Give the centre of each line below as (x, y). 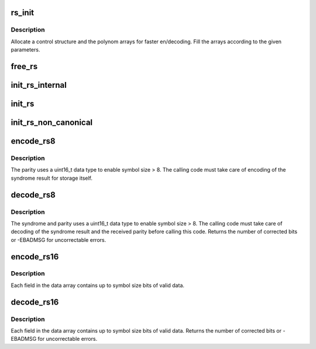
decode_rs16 (35, 302)
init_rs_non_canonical (52, 123)
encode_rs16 (35, 257)
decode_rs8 (33, 195)
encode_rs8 (33, 141)
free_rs (24, 66)
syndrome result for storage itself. (52, 178)
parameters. (25, 50)
